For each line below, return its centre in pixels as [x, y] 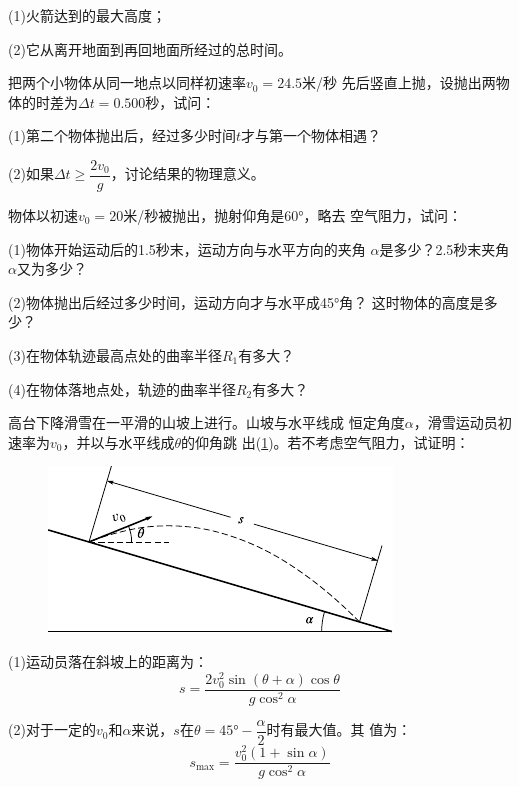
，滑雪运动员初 [462, 422]
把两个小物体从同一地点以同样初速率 [127, 82]
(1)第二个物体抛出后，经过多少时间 [122, 135]
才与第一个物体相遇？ [310, 135]
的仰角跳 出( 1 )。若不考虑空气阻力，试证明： [325, 441]
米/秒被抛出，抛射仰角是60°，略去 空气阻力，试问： [293, 215]
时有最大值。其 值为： [339, 729]
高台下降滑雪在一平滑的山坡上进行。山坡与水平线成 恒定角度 [206, 422]
